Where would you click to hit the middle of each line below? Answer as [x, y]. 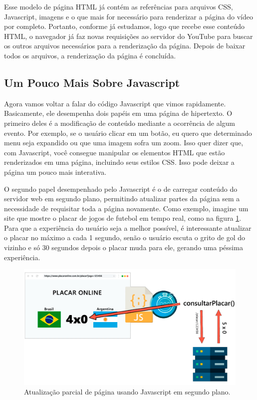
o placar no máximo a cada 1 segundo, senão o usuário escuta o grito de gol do [125, 237]
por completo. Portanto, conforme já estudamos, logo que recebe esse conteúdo [125, 26]
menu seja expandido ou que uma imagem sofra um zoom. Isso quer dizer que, [124, 143]
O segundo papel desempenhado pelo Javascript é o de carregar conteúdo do [121, 189]
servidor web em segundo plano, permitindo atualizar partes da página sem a [122, 199]
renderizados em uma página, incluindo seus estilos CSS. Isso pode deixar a [119, 162]
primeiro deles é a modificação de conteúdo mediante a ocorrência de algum [120, 123]
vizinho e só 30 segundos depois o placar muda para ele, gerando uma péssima [124, 247]
